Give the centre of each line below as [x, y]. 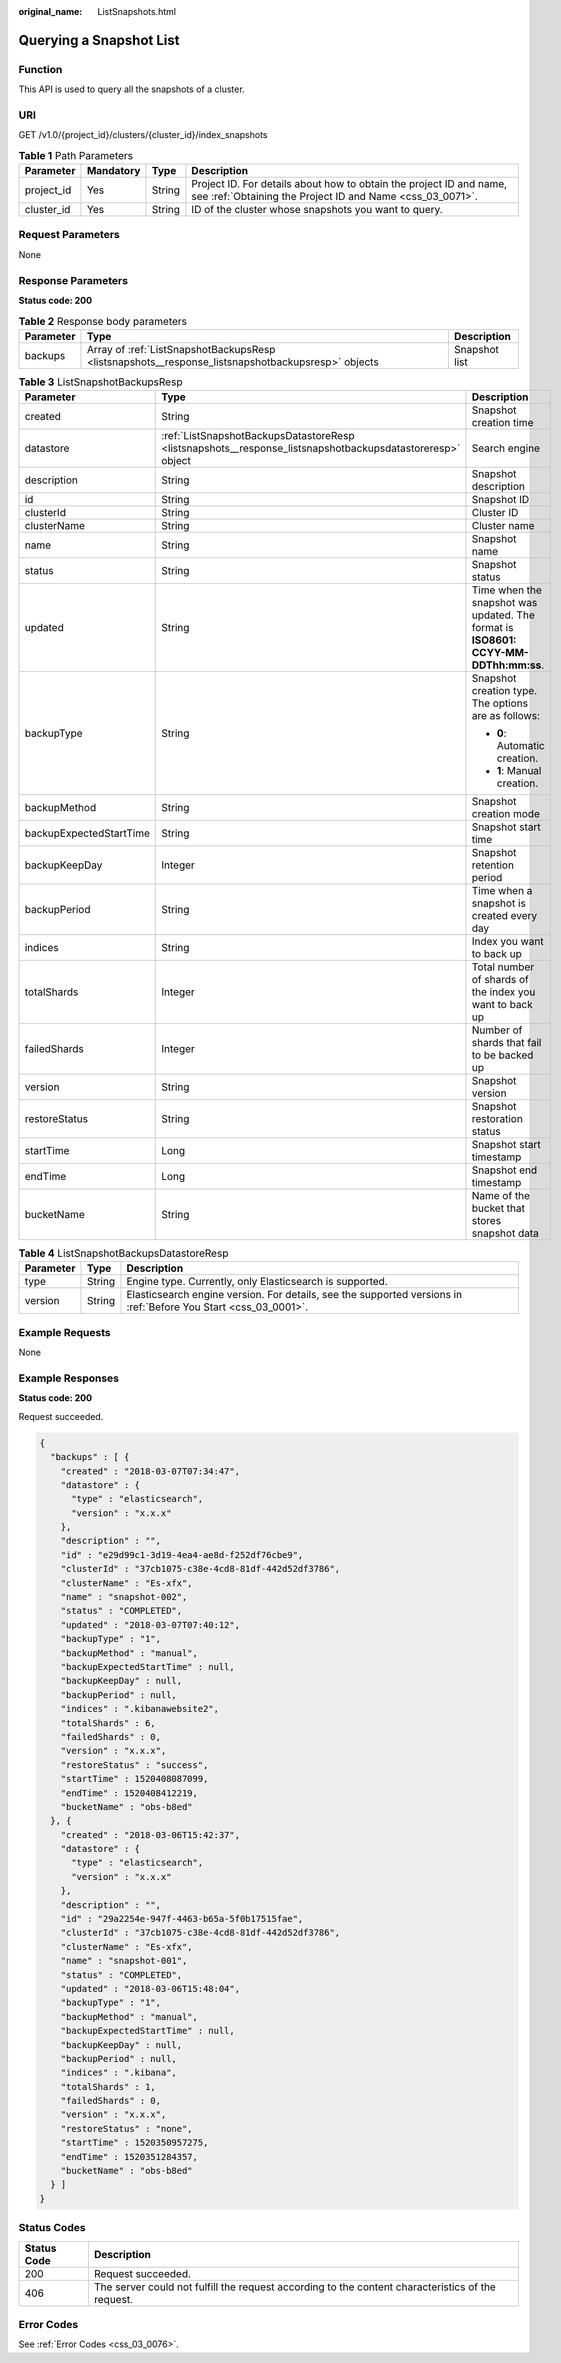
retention [493, 865]
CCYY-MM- [500, 653]
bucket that [498, 1208]
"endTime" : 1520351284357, [129, 2156]
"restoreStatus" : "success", [134, 1764]
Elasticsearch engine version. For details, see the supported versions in [294, 1295]
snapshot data [505, 1233]
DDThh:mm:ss [506, 665]
